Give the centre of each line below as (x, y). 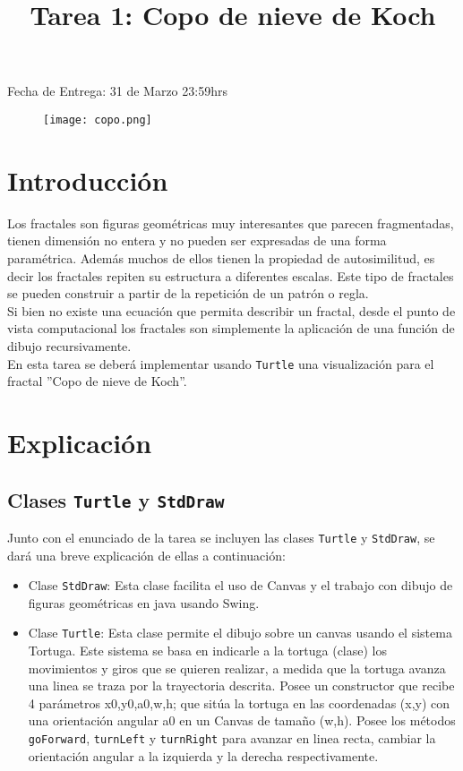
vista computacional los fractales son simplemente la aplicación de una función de (231, 328)
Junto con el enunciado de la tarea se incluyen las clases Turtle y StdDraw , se (221, 537)
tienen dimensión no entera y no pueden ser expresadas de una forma (197, 240)
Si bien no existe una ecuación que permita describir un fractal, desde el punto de (231, 310)
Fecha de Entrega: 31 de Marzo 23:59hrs (117, 91)
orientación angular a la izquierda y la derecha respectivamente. (203, 755)
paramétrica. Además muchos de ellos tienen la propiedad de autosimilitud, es (221, 257)
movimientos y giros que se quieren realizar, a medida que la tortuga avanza (237, 668)
